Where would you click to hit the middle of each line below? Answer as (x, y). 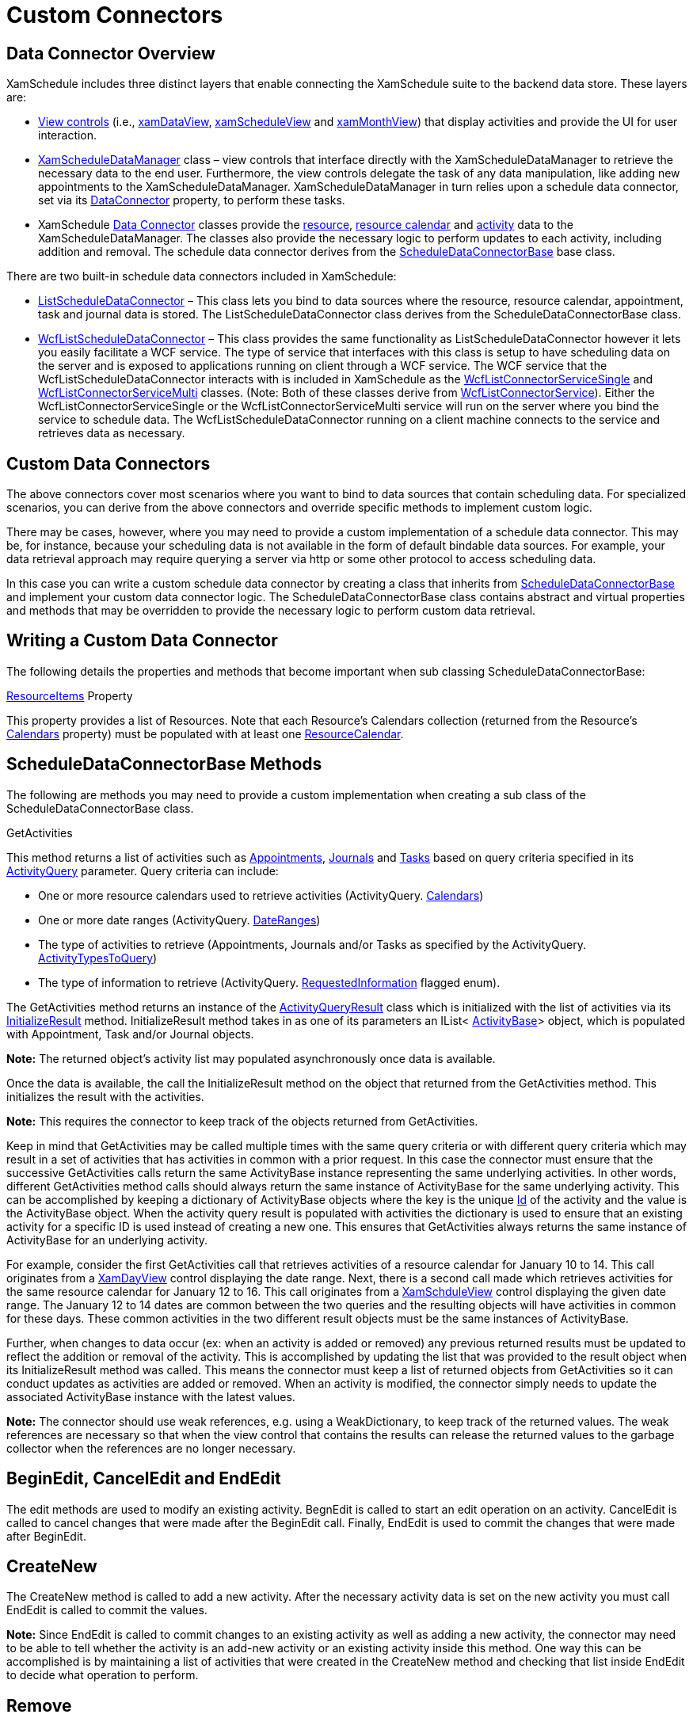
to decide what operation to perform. (103, 1675)
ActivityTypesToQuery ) (98, 958)
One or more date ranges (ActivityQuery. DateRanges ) (179, 920)
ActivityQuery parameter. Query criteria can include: (143, 870)
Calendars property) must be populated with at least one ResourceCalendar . (205, 733)
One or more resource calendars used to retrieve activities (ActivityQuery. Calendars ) (261, 895)
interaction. (68, 135)
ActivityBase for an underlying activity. (107, 1240)
